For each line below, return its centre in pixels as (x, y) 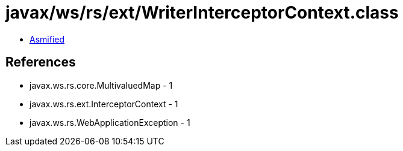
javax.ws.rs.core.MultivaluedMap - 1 (101, 85)
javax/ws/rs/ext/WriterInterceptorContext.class (202, 13)
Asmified (47, 39)
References (41, 62)
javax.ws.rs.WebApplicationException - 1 (110, 122)
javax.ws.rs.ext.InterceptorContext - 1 (104, 104)
